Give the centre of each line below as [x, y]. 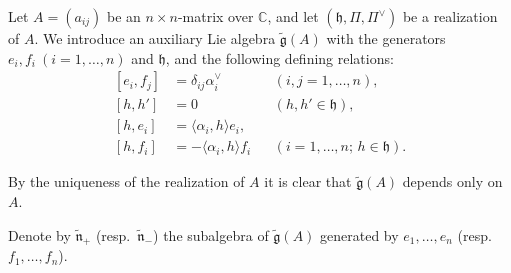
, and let [293, 16]
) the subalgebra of [211, 234]
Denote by [39, 234]
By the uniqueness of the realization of [126, 181]
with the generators [386, 38]
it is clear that [308, 181]
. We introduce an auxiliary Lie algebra [155, 38]
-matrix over [215, 16]
